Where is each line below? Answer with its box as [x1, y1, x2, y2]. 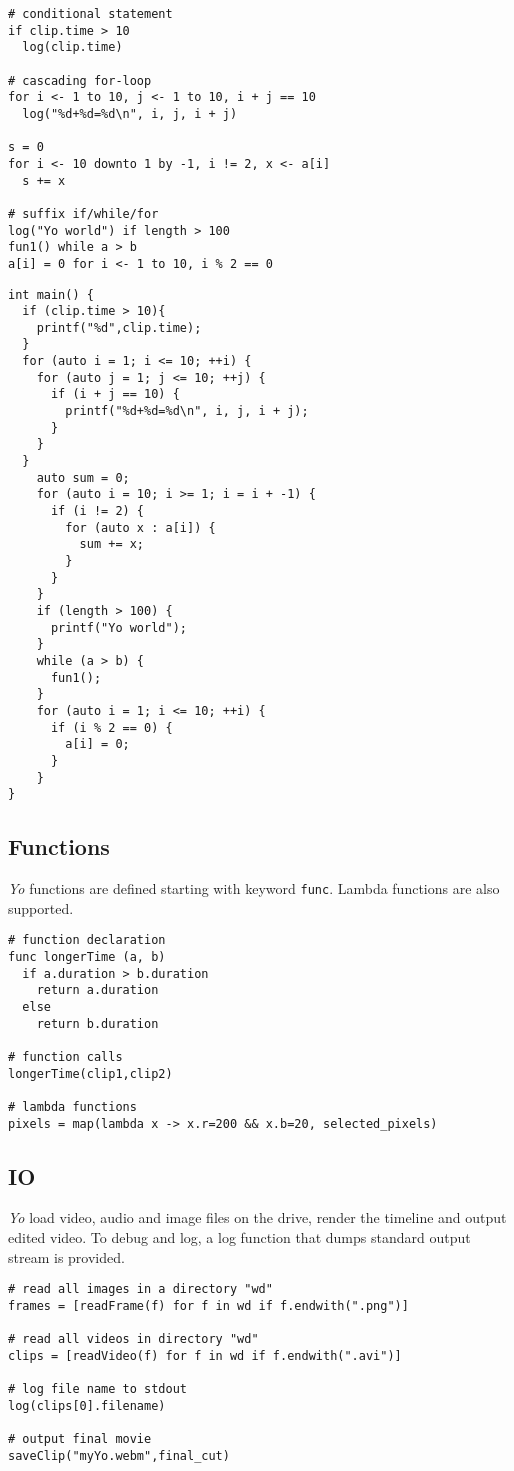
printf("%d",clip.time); [36, 320, 202, 335]
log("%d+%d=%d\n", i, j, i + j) [22, 106, 238, 121]
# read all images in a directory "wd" [8, 1282, 273, 1297]
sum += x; [79, 537, 145, 552]
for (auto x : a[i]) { [65, 520, 216, 535]
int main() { [8, 287, 94, 302]
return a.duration [36, 983, 159, 998]
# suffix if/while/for [8, 206, 159, 221]
